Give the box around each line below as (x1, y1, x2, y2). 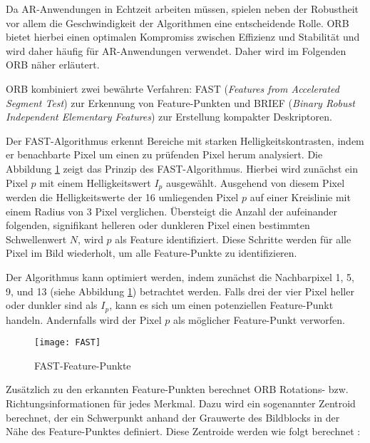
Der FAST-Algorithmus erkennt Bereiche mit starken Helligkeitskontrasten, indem (6, 133, 364, 148)
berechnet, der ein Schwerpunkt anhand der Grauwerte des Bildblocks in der (6, 409, 340, 424)
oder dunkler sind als (6, 297, 98, 312)
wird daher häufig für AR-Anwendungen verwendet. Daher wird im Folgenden (6, 43, 346, 58)
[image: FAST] (34, 337, 101, 348)
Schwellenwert (6, 231, 67, 246)
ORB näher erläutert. (6, 57, 100, 72)
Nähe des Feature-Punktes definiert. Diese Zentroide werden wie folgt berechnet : (6, 424, 361, 439)
